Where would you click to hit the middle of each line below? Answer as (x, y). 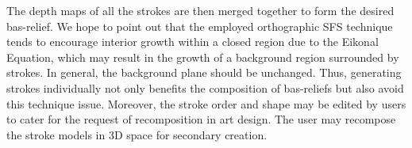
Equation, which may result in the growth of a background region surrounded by (203, 57)
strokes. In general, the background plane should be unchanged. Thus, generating (204, 72)
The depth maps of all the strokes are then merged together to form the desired (200, 10)
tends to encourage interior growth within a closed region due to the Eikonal (193, 42)
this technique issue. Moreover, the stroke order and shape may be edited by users (206, 103)
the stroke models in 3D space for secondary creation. (137, 134)
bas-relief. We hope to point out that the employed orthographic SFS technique (200, 26)
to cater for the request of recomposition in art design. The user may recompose (201, 119)
